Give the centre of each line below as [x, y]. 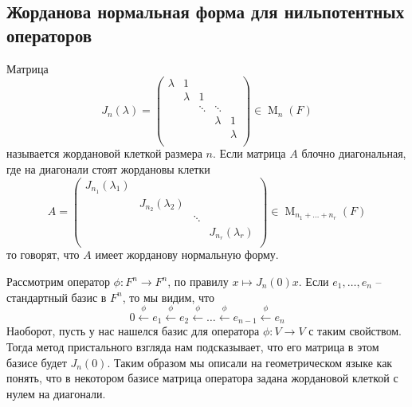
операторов [49, 35]
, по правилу [198, 282]
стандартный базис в [57, 297]
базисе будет [37, 362]
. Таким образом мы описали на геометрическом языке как [250, 362]
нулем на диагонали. [56, 393]
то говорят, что [43, 254]
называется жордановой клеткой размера [104, 153]
